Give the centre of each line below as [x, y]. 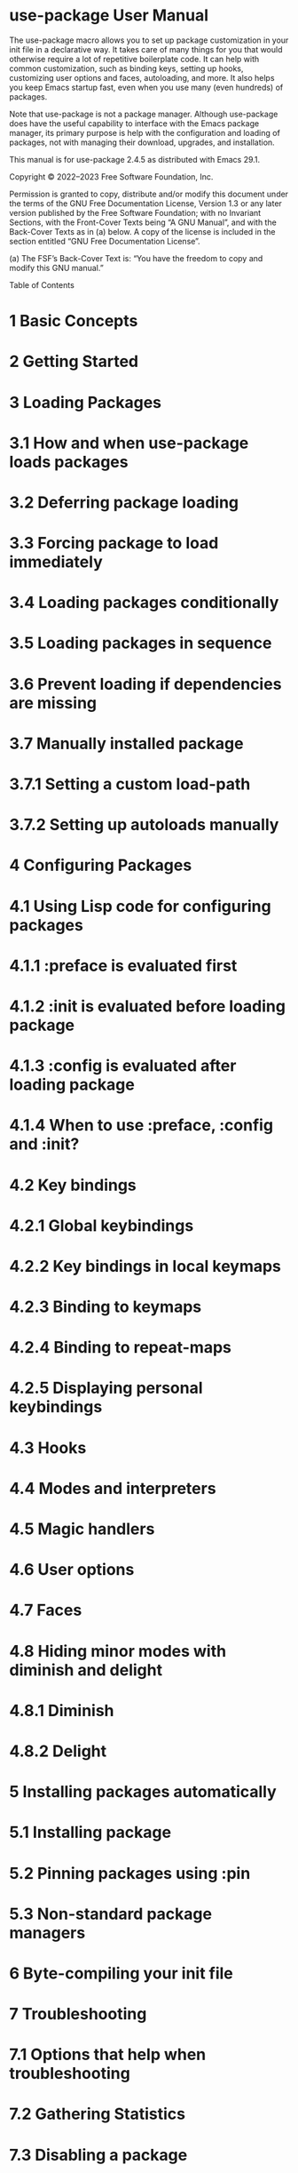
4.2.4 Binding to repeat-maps [121, 1348]
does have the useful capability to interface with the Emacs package [134, 123]
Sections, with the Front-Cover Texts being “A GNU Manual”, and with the [143, 222]
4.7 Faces [46, 1610]
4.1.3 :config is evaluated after [123, 1066]
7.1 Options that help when [108, 2055]
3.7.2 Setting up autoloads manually [144, 825]
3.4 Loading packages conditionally [144, 603]
